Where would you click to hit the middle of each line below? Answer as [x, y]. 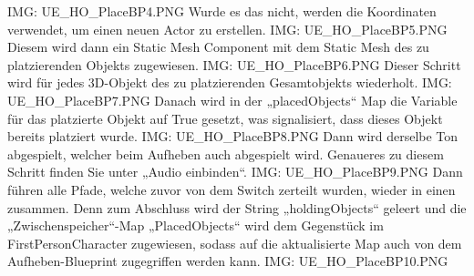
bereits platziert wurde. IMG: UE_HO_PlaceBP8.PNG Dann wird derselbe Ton [233, 136]
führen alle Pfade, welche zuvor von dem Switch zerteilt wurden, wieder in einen [232, 189]
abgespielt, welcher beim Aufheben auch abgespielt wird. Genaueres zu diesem [226, 153]
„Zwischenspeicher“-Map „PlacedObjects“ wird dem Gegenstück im [196, 225]
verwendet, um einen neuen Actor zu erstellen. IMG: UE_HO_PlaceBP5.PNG [227, 29]
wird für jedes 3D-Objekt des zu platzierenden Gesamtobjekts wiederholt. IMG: [230, 82]
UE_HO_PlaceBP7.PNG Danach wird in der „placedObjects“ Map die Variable [232, 100]
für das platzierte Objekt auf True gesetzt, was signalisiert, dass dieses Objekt [225, 118]
